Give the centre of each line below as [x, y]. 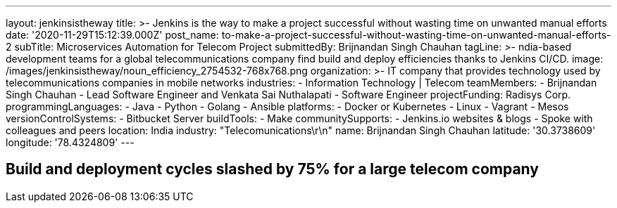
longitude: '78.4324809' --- [70, 142]
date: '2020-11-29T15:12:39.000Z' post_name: [112, 35]
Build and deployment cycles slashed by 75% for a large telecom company [272, 169]
